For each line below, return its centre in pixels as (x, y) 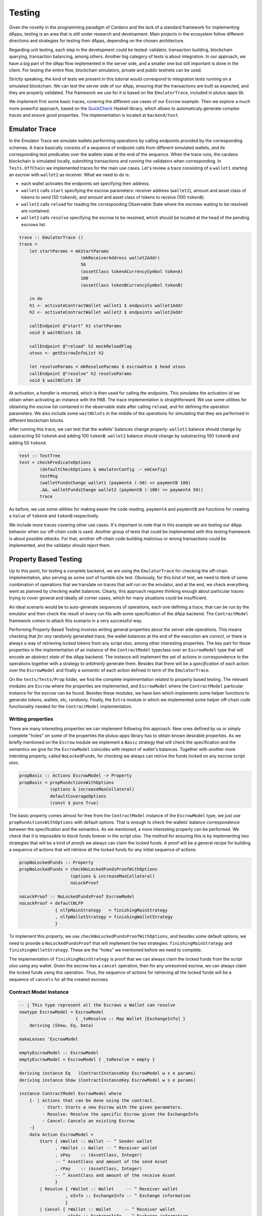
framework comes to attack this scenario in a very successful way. (76, 621)
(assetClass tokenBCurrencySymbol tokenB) (132, 285)
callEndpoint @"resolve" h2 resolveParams (81, 374)
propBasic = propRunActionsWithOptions (66, 782)
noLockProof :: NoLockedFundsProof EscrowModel (77, 896)
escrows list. (34, 224)
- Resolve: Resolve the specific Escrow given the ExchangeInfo (120, 1114)
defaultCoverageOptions (78, 796)
